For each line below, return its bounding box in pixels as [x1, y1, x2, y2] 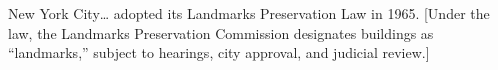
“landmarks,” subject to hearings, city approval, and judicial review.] [8, 42, 430, 63]
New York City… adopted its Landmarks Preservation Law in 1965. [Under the [8, 3, 490, 23]
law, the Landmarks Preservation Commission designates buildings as [8, 22, 434, 43]
